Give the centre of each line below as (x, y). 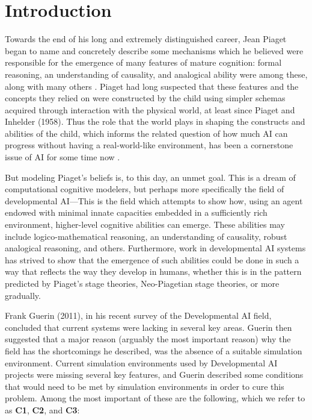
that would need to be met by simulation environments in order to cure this (145, 386)
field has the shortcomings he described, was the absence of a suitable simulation (154, 350)
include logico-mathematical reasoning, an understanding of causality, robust (146, 236)
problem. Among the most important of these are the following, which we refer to (155, 398)
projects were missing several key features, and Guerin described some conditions (154, 375)
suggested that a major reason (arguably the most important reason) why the (148, 339)
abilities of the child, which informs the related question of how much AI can (146, 133)
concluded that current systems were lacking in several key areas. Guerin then (148, 327)
